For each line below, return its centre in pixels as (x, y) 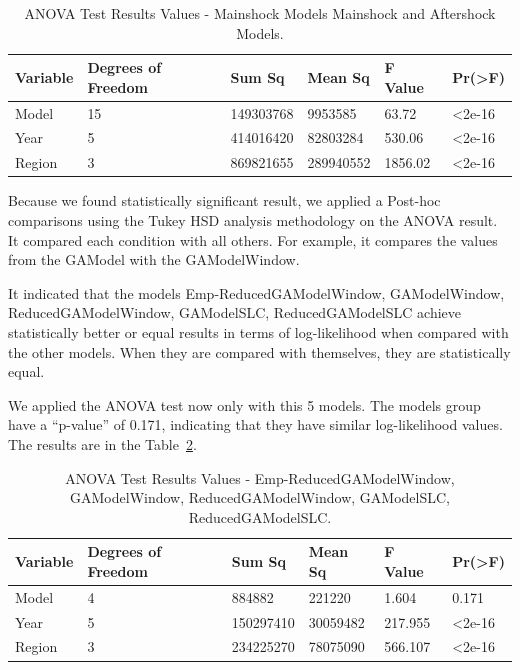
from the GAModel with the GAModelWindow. (154, 259)
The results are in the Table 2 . (102, 443)
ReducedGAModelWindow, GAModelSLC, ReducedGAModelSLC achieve (234, 312)
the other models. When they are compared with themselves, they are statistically (259, 351)
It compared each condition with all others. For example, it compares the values (253, 239)
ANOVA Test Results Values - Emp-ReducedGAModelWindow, (260, 477)
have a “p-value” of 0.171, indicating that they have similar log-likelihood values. (255, 424)
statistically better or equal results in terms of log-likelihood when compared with (258, 331)
